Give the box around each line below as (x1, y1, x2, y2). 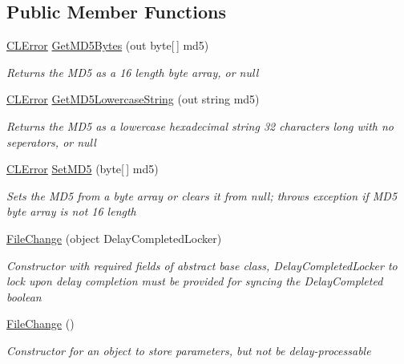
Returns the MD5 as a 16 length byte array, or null (6, 63, 259, 80)
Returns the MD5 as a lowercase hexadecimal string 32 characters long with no (6, 117, 394, 134)
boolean (6, 288, 42, 305)
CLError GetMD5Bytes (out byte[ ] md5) (6, 37, 209, 54)
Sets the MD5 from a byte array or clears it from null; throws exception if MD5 (6, 187, 398, 204)
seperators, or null (6, 133, 96, 150)
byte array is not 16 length (6, 203, 136, 220)
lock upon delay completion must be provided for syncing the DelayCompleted (6, 273, 383, 289)
